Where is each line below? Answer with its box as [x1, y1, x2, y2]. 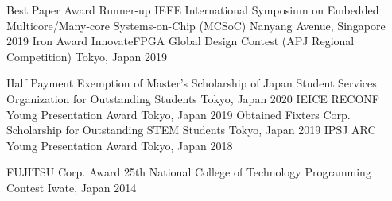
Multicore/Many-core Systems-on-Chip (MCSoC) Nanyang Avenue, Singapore [6, 17, 386, 33]
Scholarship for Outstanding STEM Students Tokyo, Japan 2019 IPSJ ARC [6, 122, 376, 138]
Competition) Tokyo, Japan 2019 [6, 48, 168, 64]
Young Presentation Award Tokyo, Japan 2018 [6, 137, 233, 153]
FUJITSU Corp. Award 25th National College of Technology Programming [6, 164, 371, 180]
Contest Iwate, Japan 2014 [6, 179, 137, 195]
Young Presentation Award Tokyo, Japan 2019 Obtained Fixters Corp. [6, 106, 351, 122]
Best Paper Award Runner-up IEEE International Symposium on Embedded [6, 2, 379, 17]
